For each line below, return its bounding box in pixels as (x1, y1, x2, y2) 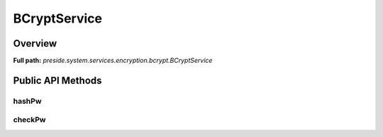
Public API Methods (13, 74, 102, 86)
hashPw (13, 96, 42, 106)
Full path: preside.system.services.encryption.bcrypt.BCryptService (13, 56, 213, 65)
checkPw (13, 115, 46, 125)
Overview (13, 37, 57, 49)
